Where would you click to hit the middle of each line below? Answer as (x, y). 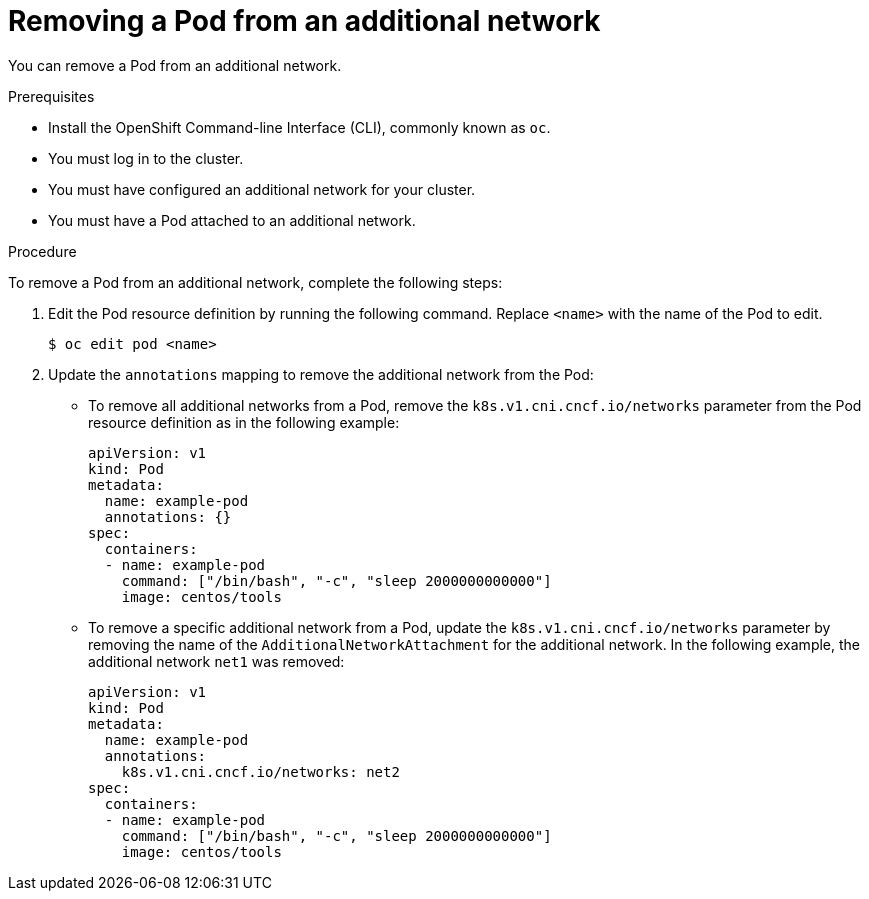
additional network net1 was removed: (216, 661)
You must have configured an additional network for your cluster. (262, 189)
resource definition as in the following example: (244, 422)
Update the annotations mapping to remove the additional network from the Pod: (321, 374)
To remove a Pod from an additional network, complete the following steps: (255, 282)
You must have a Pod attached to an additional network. (232, 220)
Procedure (42, 251)
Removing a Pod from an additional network (304, 21)
